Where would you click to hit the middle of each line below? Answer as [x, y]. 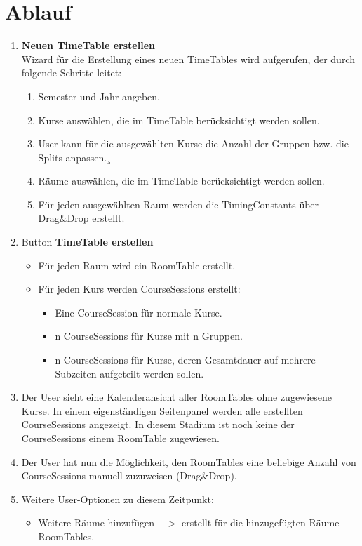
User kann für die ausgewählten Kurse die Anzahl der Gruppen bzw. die [193, 144]
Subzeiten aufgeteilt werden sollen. [129, 373]
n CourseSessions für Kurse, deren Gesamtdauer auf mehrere [185, 360]
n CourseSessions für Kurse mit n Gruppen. [149, 336]
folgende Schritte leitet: [72, 73]
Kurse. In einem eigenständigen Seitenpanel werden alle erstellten [162, 410]
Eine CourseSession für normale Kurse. [139, 312]
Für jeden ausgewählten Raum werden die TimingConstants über [179, 204]
